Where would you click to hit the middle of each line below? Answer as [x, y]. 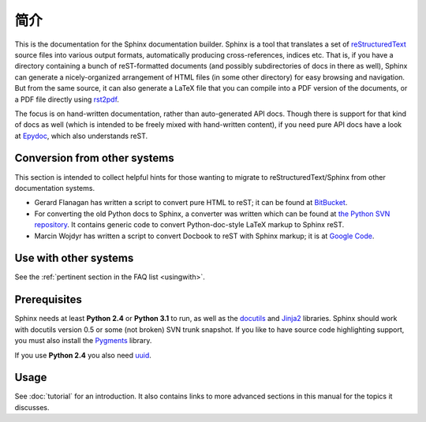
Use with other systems [74, 258]
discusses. [32, 407]
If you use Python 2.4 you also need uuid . [83, 355]
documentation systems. [54, 188]
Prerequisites [48, 300]
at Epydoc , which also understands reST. [81, 136]
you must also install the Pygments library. [83, 341]
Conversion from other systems [95, 158]
